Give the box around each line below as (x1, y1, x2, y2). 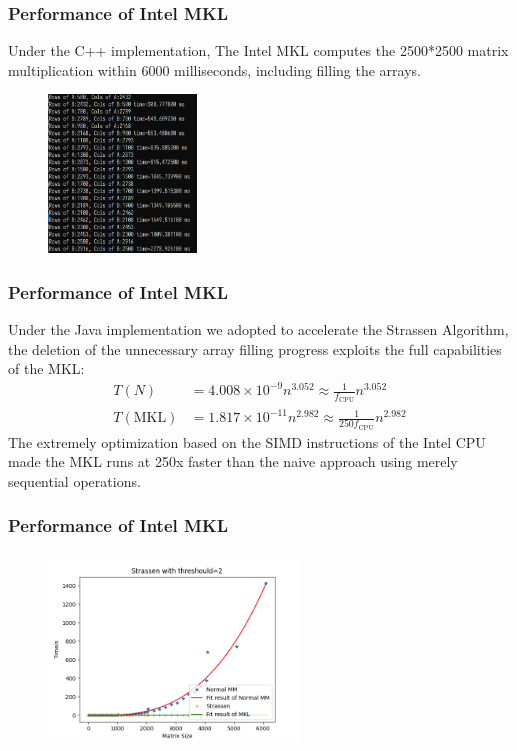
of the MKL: (8, 358, 85, 379)
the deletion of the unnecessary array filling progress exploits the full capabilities (8, 338, 502, 359)
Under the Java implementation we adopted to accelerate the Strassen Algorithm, (8, 318, 509, 339)
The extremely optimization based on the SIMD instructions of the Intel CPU (8, 431, 486, 452)
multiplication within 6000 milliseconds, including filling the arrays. (8, 59, 421, 80)
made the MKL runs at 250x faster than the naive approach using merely (8, 451, 458, 472)
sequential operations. (8, 470, 141, 491)
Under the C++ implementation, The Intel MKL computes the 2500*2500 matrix (8, 40, 509, 61)
